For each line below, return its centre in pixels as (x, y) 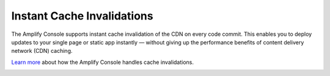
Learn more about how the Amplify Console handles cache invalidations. (103, 62)
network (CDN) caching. (42, 51)
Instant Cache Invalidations (82, 16)
